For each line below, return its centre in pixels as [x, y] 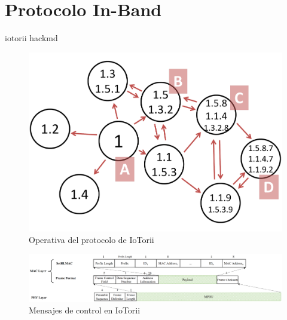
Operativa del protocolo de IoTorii [91, 240]
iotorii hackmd [31, 38]
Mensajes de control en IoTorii [85, 310]
